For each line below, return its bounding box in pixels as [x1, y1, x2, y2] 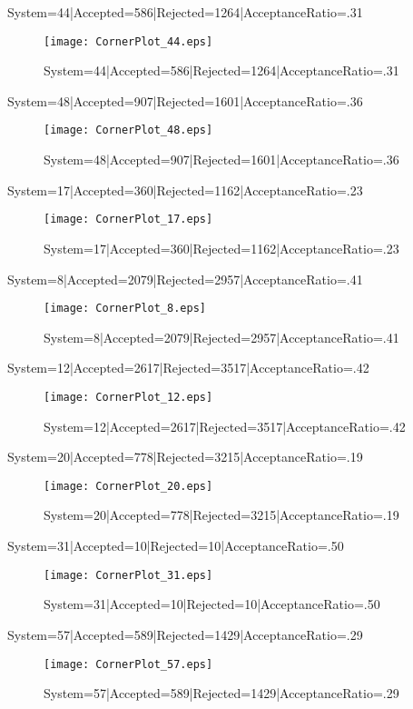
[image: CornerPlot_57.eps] [44, 657, 213, 671]
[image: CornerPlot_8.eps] [44, 302, 206, 315]
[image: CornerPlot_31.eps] [44, 568, 213, 582]
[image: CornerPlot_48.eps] [44, 124, 213, 137]
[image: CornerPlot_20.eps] [44, 479, 213, 493]
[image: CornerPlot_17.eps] [44, 213, 213, 226]
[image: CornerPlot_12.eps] [44, 390, 213, 404]
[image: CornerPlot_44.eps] [44, 35, 213, 48]
